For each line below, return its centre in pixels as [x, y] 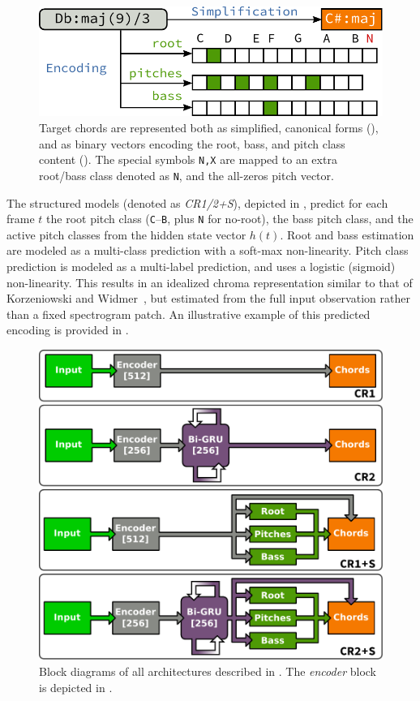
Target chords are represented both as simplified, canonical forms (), [209, 128]
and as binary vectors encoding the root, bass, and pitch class [192, 143]
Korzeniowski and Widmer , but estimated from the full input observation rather [208, 298]
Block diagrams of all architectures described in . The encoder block [208, 671]
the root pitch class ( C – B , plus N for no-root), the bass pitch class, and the [230, 219]
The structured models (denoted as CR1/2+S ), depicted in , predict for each [197, 202]
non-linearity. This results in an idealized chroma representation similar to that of [210, 282]
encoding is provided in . [68, 330]
